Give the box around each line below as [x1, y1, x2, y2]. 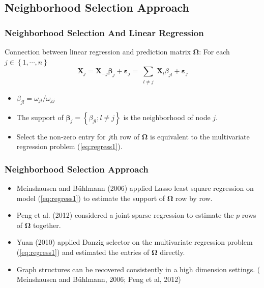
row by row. [175, 192, 213, 203]
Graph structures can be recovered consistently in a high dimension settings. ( [16, 264, 260, 274]
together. [33, 219, 61, 230]
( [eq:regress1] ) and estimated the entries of [16, 246, 150, 257]
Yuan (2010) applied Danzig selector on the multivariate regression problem [16, 237, 253, 247]
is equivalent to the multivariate [150, 131, 250, 141]
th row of [110, 131, 140, 141]
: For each [199, 46, 230, 56]
